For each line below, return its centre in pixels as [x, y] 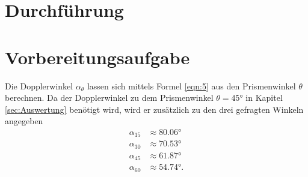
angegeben [24, 121]
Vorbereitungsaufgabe [97, 57]
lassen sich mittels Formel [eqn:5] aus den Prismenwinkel [191, 85]
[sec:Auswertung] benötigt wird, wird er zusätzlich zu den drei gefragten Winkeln [154, 109]
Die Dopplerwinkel [39, 85]
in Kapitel [264, 97]
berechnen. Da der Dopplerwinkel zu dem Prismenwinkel [109, 97]
